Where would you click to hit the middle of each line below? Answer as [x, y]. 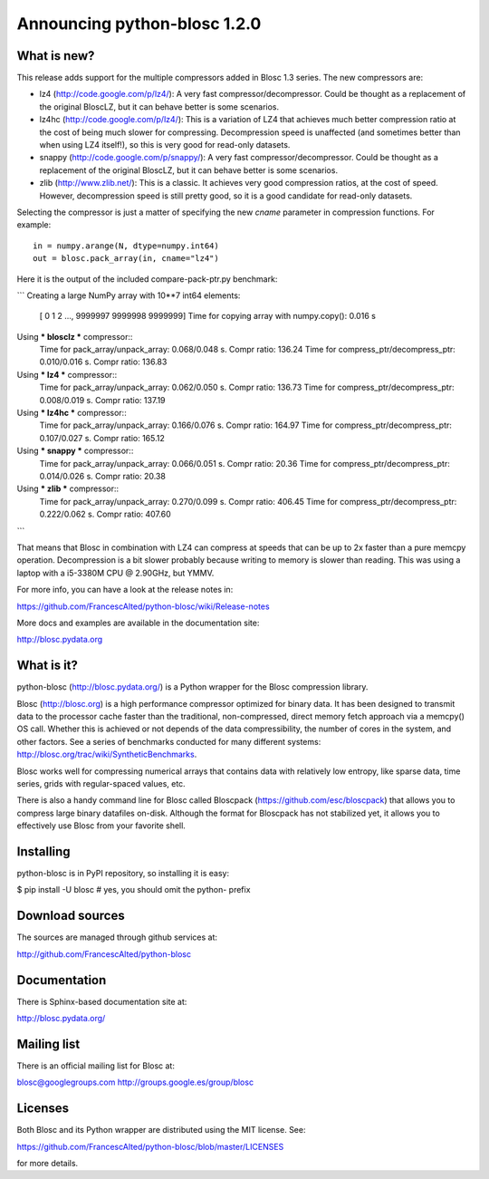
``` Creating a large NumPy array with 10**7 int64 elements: [129, 295]
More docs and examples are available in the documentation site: [138, 623]
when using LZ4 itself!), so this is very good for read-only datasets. [165, 145]
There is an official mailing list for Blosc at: [96, 1066]
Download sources [71, 916]
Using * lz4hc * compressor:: [72, 413]
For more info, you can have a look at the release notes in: [125, 590]
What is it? [48, 666]
